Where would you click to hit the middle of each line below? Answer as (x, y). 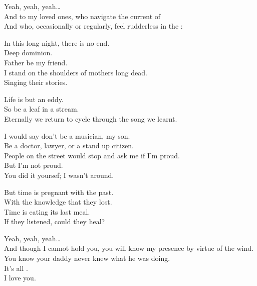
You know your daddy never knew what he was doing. (87, 258)
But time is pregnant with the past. (59, 192)
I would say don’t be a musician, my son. (67, 135)
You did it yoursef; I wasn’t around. (59, 175)
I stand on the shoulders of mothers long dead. (76, 72)
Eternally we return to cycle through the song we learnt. (91, 118)
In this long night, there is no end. (57, 42)
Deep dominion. (28, 53)
